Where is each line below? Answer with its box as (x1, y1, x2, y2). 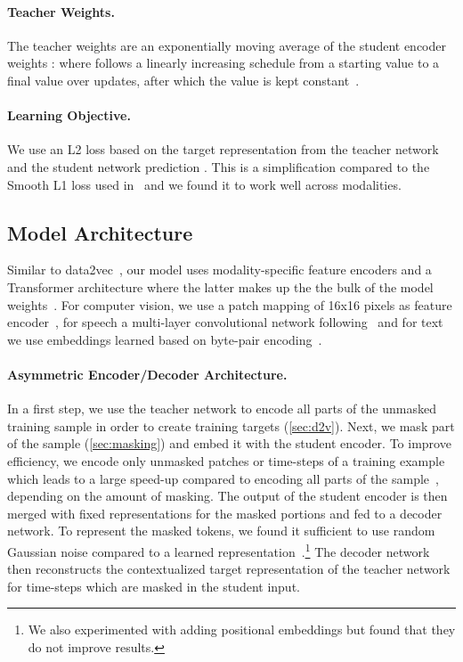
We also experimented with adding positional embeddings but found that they (28, 620, 456, 639)
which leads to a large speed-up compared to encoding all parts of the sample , (7, 469, 439, 487)
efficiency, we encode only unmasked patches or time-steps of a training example (7, 451, 445, 470)
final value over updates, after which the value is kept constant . (7, 70, 360, 89)
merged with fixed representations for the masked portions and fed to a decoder (7, 503, 443, 522)
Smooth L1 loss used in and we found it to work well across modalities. (7, 175, 402, 193)
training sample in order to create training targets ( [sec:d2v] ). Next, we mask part (7, 416, 455, 435)
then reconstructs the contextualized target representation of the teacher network (7, 560, 451, 578)
